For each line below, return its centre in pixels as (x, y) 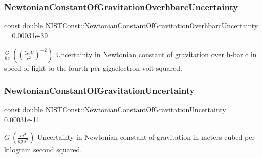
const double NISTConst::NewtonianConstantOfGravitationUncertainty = (119, 109)
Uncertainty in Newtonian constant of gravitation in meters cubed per (146, 137)
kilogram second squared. (43, 150)
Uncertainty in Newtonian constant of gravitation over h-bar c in (156, 54)
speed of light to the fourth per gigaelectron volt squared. (93, 68)
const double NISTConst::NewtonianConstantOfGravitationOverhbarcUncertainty (131, 25)
